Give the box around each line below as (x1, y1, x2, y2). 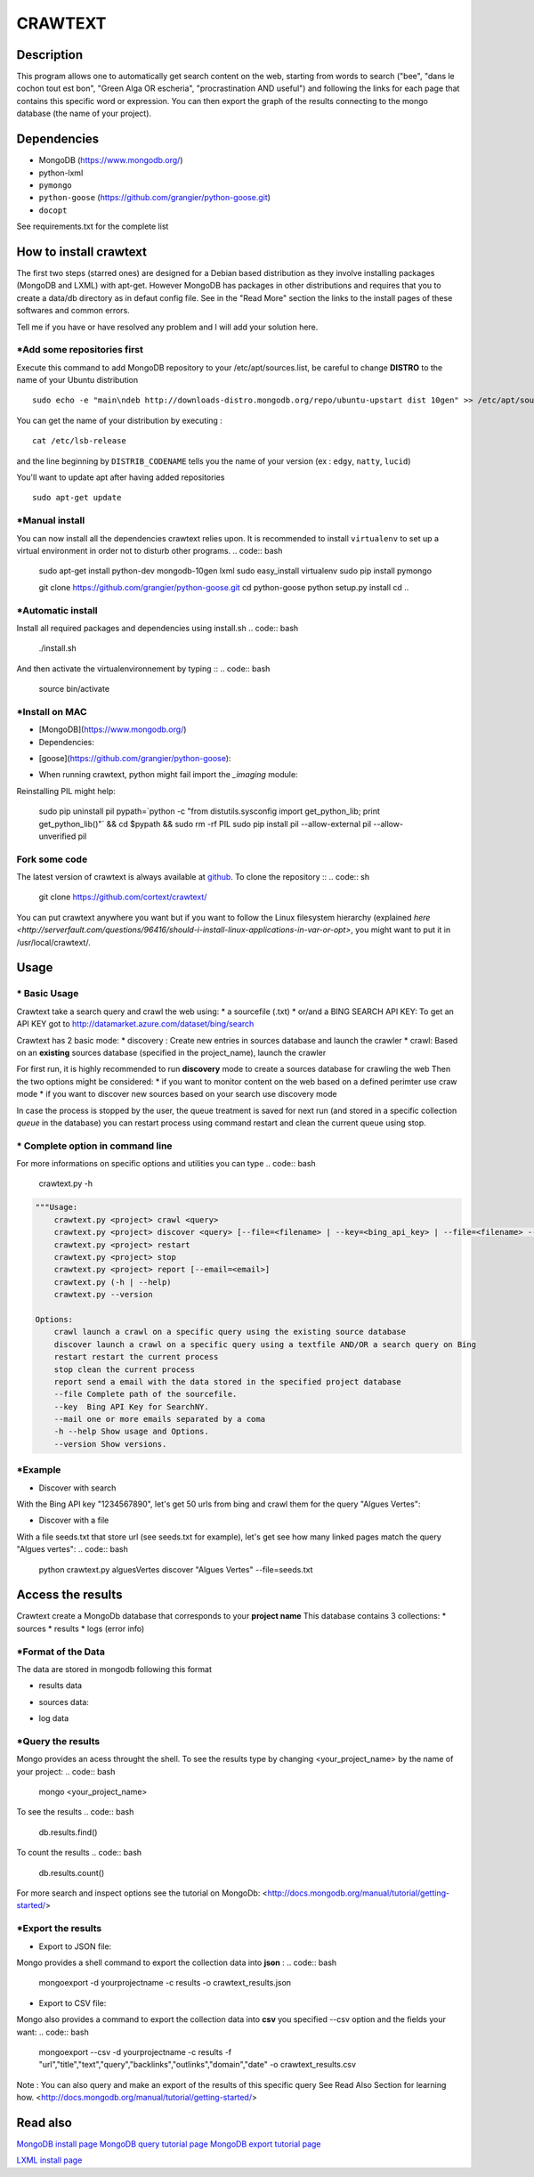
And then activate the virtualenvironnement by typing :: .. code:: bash (16, 663, 271, 674)
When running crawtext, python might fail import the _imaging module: (38, 769, 298, 780)
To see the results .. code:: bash (16, 1807, 134, 1817)
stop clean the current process (53, 1364, 196, 1375)
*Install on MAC (16, 705, 88, 718)
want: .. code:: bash (16, 2027, 89, 2037)
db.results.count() (38, 1867, 105, 1878)
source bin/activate (38, 684, 110, 695)
